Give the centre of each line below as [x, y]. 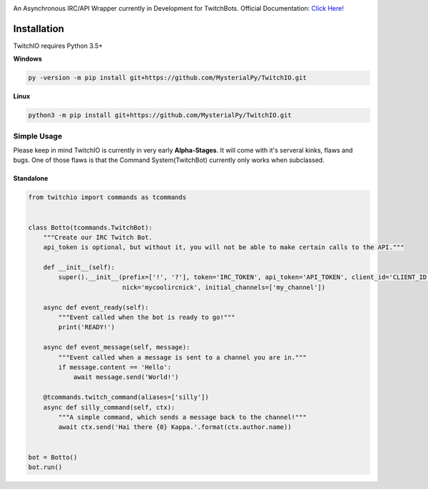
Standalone [31, 178]
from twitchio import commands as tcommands [107, 197]
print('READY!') [87, 327]
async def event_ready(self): [96, 307]
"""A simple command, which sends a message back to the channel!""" [182, 417]
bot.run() [45, 467]
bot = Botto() [53, 457]
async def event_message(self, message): [117, 347]
